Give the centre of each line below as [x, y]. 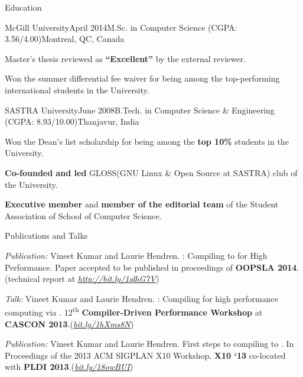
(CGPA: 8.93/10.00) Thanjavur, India [72, 121]
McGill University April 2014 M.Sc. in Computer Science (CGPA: [121, 27]
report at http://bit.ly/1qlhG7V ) [101, 279]
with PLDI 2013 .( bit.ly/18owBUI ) [69, 367]
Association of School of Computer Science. [83, 215]
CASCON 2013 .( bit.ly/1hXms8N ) [69, 324]
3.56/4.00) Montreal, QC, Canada [65, 39]
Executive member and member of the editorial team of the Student [142, 204]
